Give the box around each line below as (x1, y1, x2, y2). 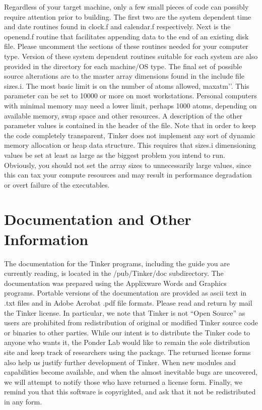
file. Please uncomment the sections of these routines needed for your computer (4, 41, 248, 51)
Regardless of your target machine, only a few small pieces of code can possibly (4, 2, 249, 12)
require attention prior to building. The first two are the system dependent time (4, 11, 251, 22)
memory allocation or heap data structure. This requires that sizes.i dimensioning (4, 140, 256, 150)
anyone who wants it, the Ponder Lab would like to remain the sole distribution (4, 337, 250, 347)
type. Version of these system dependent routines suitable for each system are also (4, 50, 258, 61)
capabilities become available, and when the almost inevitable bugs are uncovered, (4, 367, 258, 377)
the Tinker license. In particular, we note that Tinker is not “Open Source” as (4, 307, 245, 318)
